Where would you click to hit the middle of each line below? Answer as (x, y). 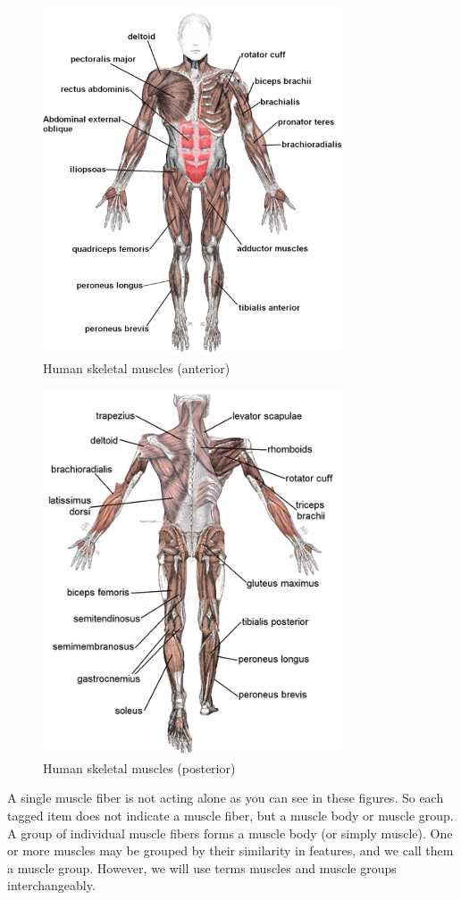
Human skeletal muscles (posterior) (139, 767)
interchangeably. (51, 885)
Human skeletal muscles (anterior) (137, 367)
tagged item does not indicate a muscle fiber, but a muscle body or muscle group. (230, 815)
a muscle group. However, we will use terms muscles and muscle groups (202, 867)
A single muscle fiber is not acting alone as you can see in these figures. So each (226, 798)
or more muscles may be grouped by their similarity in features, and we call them (230, 850)
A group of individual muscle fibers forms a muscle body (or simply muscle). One (230, 833)
